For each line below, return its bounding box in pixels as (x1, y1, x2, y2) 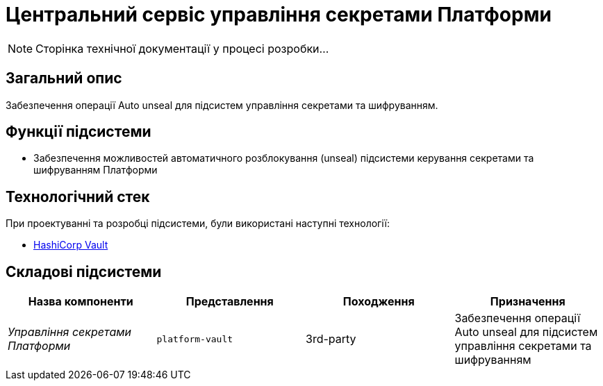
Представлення (185, 294, 274, 309)
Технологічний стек (6, 187, 150, 205)
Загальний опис (6, 69, 122, 87)
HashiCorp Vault (33, 239, 108, 251)
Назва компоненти (28, 294, 133, 309)
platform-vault (156, 333, 233, 344)
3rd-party (306, 332, 356, 346)
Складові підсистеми (6, 262, 162, 280)
